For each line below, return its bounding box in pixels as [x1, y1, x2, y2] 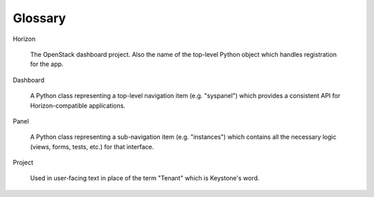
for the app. [30, 60, 64, 69]
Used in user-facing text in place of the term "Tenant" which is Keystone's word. [30, 174, 260, 182]
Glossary [12, 10, 66, 26]
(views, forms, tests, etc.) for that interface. [30, 142, 154, 151]
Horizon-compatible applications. [30, 101, 126, 110]
